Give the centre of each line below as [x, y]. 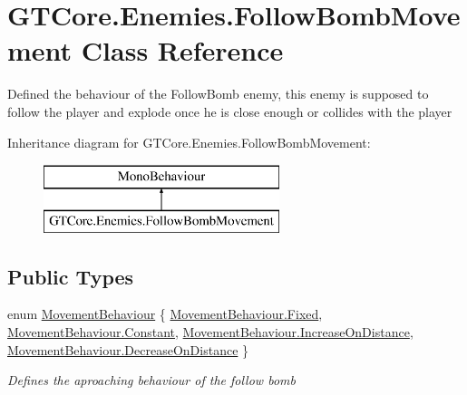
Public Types [71, 276]
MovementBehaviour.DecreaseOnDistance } [128, 349]
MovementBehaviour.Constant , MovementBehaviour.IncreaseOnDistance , [210, 332]
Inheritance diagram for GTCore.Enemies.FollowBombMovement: [189, 142]
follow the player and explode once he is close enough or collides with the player [230, 111]
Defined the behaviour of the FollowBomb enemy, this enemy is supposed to [218, 94]
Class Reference [182, 50]
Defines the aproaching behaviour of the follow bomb [151, 380]
